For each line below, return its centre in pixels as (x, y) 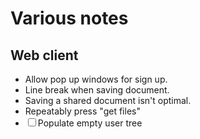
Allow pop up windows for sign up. (96, 79)
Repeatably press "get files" (82, 111)
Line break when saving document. (97, 90)
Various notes (69, 18)
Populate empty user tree (90, 123)
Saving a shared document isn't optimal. (108, 100)
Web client (44, 55)
